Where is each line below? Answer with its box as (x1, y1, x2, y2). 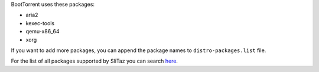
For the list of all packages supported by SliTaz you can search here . (11, 57, 178, 64)
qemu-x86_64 (25, 28, 60, 35)
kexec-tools (25, 19, 55, 26)
